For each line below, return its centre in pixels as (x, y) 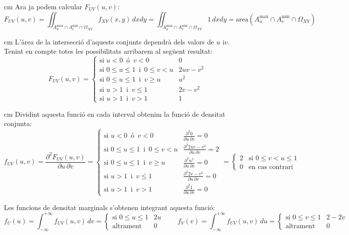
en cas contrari (271, 167)
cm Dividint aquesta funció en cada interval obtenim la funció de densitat (115, 114)
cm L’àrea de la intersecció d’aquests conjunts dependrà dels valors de (109, 41)
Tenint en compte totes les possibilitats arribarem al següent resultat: (108, 51)
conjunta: (18, 123)
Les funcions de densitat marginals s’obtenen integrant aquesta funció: (110, 207)
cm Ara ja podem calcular (43, 6)
